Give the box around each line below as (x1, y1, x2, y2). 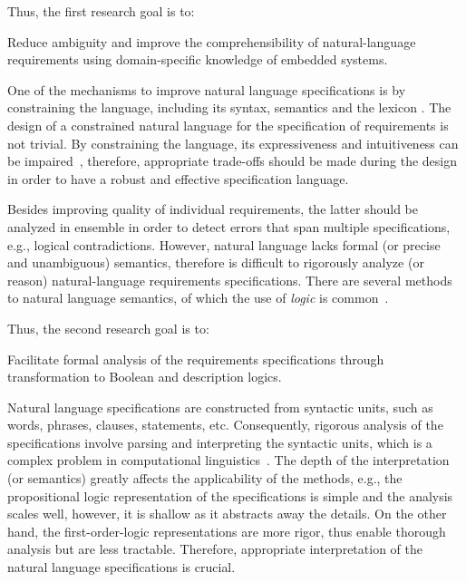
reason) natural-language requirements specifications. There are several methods (7, 270, 452, 289)
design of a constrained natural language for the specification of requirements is (7, 115, 449, 134)
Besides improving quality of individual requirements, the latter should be (7, 199, 418, 218)
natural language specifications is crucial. (7, 558, 236, 577)
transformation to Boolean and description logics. (7, 367, 282, 386)
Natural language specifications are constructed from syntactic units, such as (7, 397, 433, 416)
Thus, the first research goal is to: (7, 2, 195, 20)
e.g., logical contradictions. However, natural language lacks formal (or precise (7, 235, 441, 254)
